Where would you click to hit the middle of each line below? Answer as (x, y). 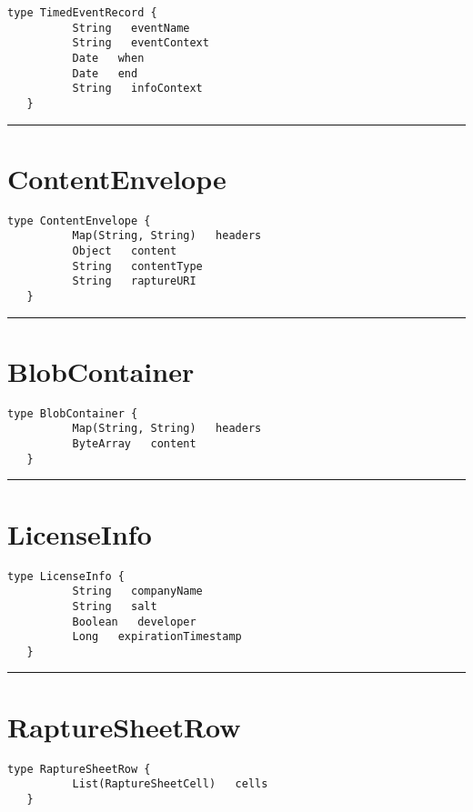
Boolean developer (134, 622)
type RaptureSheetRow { (79, 769)
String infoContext (137, 89)
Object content (125, 251)
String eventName (131, 28)
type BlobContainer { (73, 413)
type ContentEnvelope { (79, 221)
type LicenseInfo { (66, 576)
